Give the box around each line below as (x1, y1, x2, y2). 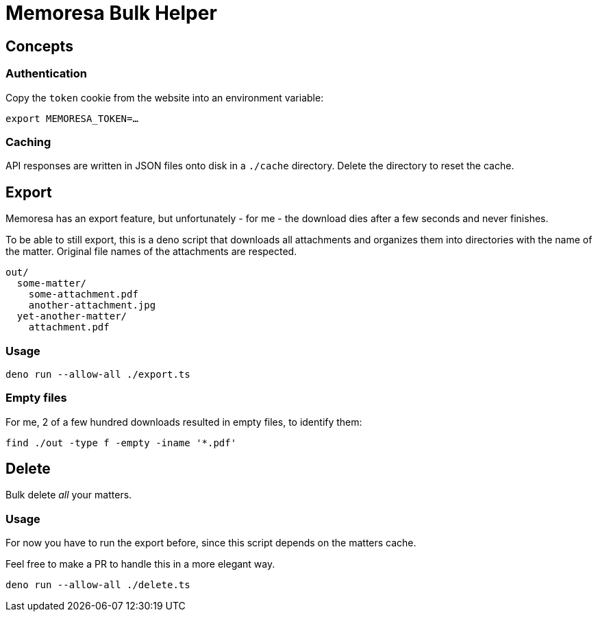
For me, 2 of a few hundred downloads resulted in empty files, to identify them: (5, 415, 362, 428)
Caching (5, 134, 51, 149)
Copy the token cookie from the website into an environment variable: (5, 91, 324, 104)
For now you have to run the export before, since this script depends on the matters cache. (5, 537, 416, 549)
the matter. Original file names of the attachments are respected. (5, 245, 297, 258)
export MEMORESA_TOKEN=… (5, 112, 138, 124)
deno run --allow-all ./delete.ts (5, 579, 190, 591)
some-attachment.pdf (28, 289, 138, 300)
